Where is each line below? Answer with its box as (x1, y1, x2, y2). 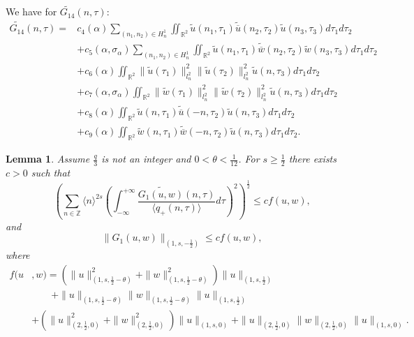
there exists (288, 151, 337, 166)
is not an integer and (101, 151, 191, 166)
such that (31, 165, 71, 180)
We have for (6, 4, 57, 19)
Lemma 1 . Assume (6, 151, 90, 166)
